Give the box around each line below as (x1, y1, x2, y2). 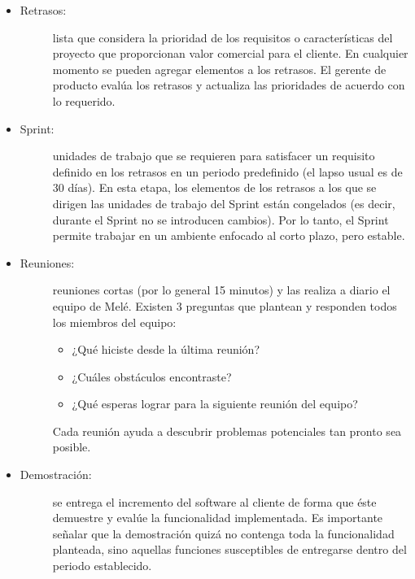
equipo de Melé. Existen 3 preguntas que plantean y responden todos (52, 297, 397, 314)
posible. (52, 438, 91, 455)
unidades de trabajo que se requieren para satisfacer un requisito (52, 147, 375, 164)
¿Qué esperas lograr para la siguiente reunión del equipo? (72, 395, 358, 412)
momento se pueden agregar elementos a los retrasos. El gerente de (52, 60, 387, 77)
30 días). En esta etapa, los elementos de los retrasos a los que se (52, 179, 377, 196)
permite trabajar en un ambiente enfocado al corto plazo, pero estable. (52, 227, 405, 244)
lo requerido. (52, 92, 116, 109)
